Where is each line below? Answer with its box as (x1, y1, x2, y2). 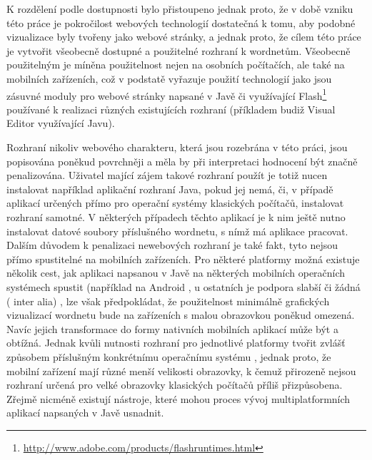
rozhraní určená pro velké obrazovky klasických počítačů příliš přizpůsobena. (6, 377, 343, 392)
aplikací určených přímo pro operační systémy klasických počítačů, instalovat (6, 195, 344, 210)
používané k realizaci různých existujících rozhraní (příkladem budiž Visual (6, 101, 336, 116)
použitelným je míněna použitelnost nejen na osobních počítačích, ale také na (6, 57, 345, 72)
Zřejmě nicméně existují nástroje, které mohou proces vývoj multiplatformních (6, 391, 351, 406)
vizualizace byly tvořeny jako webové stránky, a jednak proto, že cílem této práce (6, 29, 361, 44)
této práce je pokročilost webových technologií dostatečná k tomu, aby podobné (6, 15, 356, 30)
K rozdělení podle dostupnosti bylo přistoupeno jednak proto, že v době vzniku (6, 1, 353, 16)
